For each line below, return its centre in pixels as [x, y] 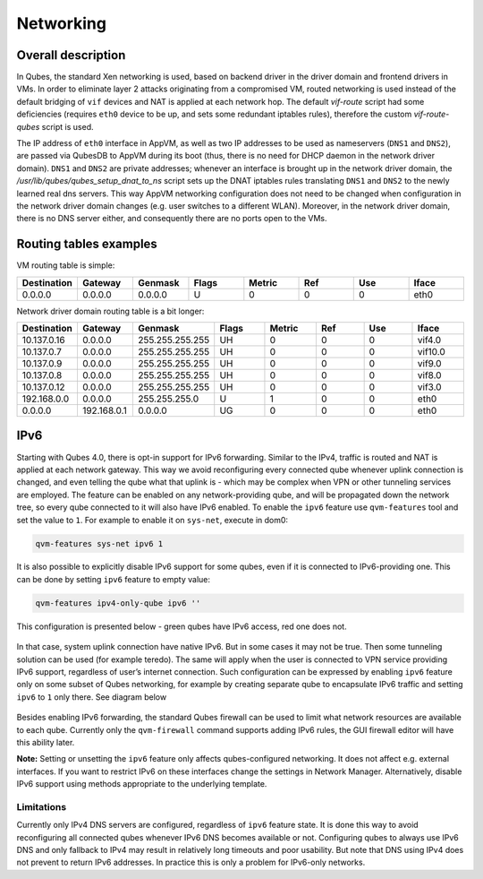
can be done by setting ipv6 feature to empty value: [113, 579]
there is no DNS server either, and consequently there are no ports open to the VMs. [172, 219]
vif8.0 [429, 375]
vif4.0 [429, 340]
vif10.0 [432, 352]
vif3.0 [429, 387]
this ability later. [46, 742]
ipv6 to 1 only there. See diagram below [92, 697]
